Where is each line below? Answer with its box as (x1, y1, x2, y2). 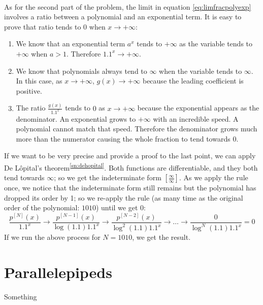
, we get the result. (132, 232, 191, 242)
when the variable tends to (159, 65, 242, 76)
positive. (16, 85, 42, 96)
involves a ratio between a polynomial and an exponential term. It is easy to (4, 11, 242, 22)
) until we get (95, 202, 138, 213)
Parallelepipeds (4, 262, 112, 283)
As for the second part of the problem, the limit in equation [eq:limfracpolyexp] (4, 1, 251, 12)
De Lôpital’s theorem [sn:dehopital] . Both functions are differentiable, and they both (4, 160, 258, 173)
